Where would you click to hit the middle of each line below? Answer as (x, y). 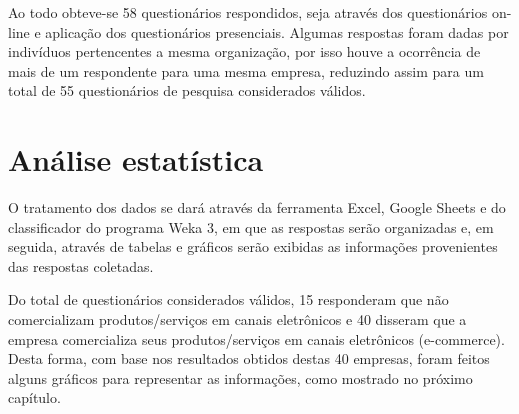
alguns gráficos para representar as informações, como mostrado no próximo (240, 377)
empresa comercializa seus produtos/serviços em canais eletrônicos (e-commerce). (256, 338)
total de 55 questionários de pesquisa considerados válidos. (187, 90)
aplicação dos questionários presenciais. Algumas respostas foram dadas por (277, 31)
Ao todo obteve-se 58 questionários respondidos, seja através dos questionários (248, 12)
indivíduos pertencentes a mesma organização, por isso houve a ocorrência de (244, 51)
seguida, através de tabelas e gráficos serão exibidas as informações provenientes (253, 246)
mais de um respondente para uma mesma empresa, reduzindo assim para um (246, 70)
